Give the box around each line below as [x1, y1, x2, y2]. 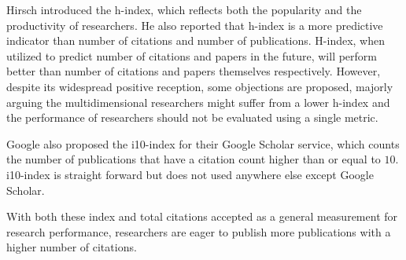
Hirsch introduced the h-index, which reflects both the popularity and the [6, 2, 362, 17]
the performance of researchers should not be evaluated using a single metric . [6, 109, 378, 126]
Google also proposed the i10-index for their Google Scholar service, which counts [6, 135, 400, 152]
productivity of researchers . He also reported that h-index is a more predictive [6, 16, 383, 33]
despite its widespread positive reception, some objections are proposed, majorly [6, 78, 393, 94]
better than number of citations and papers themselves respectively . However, [6, 63, 381, 79]
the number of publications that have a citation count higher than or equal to [6, 151, 381, 167]
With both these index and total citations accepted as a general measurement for [6, 208, 398, 225]
